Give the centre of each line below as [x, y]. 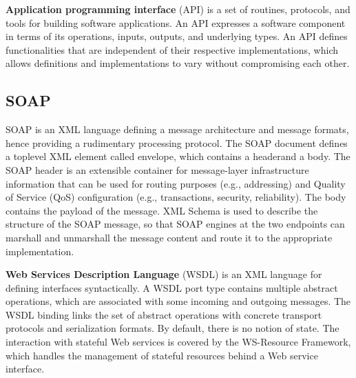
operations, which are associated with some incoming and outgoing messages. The [178, 301]
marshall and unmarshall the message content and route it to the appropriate [169, 237]
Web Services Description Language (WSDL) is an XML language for [164, 274]
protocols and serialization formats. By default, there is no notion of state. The [172, 328]
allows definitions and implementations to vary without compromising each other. [178, 63]
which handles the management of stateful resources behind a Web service [162, 355]
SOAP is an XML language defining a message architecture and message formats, [177, 129]
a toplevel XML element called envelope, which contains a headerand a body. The [178, 156]
